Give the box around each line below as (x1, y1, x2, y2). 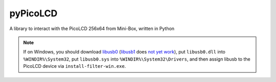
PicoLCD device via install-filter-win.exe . (23, 63, 126, 69)
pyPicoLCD (9, 8, 58, 19)
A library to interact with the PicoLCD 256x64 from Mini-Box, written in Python (9, 25, 175, 32)
